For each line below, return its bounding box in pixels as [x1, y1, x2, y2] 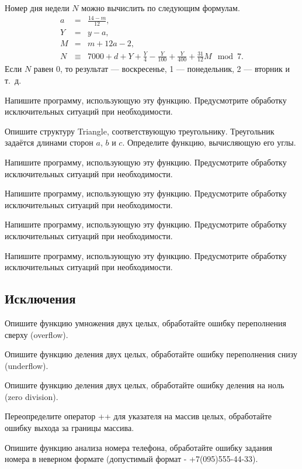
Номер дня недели [5, 2, 70, 13]
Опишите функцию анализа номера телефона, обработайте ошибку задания [5, 441, 273, 453]
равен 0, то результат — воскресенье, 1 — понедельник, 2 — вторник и [33, 63, 290, 75]
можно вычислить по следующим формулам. [81, 2, 240, 13]
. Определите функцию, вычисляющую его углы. [122, 136, 296, 149]
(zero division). [5, 390, 58, 402]
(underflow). [5, 359, 48, 371]
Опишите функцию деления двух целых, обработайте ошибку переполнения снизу [5, 348, 298, 360]
